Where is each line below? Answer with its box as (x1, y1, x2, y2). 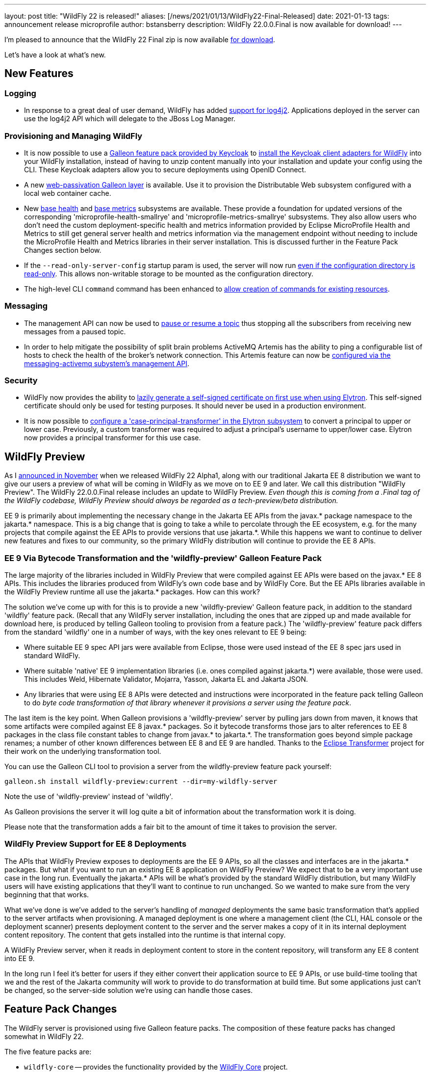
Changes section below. (24, 245, 101, 254)
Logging (4, 88, 36, 98)
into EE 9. (4, 954, 35, 963)
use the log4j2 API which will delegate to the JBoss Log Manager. (24, 114, 236, 123)
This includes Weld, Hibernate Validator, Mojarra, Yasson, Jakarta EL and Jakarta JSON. (24, 675, 308, 684)
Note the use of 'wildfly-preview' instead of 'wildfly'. (4, 792, 173, 801)
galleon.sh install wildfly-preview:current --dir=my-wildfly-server (4, 777, 278, 786)
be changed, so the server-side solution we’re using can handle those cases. (4, 986, 253, 994)
